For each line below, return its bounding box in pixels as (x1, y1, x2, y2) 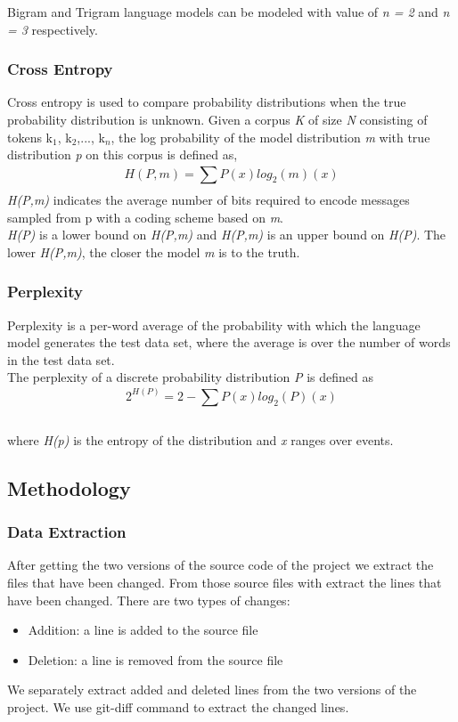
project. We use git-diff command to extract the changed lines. (7, 697, 349, 716)
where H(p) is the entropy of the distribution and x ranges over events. (7, 430, 394, 449)
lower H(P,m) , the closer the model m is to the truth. (7, 242, 300, 261)
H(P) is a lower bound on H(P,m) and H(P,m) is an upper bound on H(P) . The (7, 225, 446, 244)
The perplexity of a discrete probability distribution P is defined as (7, 368, 373, 386)
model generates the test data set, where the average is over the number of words (7, 333, 451, 352)
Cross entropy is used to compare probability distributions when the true (7, 93, 406, 111)
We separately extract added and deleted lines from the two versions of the (7, 680, 417, 699)
